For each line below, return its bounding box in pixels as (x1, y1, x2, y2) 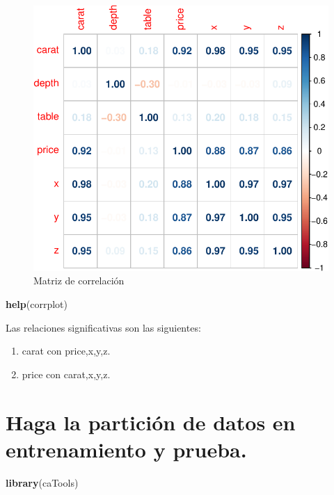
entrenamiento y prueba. (6, 435, 247, 463)
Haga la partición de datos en (6, 407, 296, 436)
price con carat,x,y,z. (22, 366, 111, 381)
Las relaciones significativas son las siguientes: (6, 320, 201, 334)
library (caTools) (6, 475, 79, 489)
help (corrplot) (6, 297, 67, 311)
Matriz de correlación (33, 273, 125, 288)
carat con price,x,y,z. (22, 343, 111, 358)
